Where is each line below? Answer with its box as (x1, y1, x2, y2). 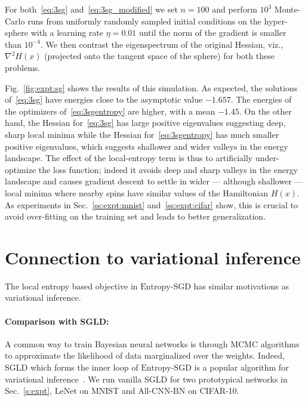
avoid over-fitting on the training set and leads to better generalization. (5, 210, 266, 223)
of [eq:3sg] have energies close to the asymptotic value (5, 93, 203, 106)
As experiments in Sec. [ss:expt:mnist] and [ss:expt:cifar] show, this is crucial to (5, 198, 298, 211)
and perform (212, 3, 257, 15)
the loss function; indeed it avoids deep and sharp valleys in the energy (38, 163, 298, 175)
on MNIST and (79, 384, 135, 397)
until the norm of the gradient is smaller (138, 26, 287, 39)
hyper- (264, 14, 288, 27)
